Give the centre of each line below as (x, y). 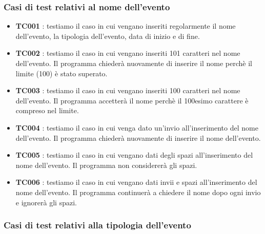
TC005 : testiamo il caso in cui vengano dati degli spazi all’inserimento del (134, 155)
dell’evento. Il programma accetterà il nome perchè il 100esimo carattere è (132, 100)
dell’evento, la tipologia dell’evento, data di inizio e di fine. (108, 36)
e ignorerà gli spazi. (46, 202)
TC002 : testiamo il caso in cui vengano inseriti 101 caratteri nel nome (128, 53)
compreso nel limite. (47, 110)
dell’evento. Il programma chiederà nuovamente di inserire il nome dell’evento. (138, 137)
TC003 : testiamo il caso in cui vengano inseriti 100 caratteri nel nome (128, 90)
